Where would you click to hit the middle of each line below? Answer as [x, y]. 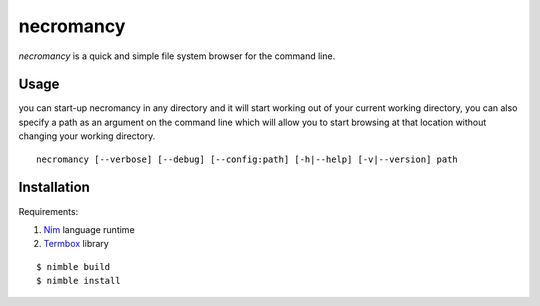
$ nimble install [78, 281]
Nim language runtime [89, 229]
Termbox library [76, 244]
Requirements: [48, 211]
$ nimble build [73, 266]
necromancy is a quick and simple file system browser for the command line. [177, 56]
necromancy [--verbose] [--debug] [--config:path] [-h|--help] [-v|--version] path [247, 159]
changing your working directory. [87, 136]
